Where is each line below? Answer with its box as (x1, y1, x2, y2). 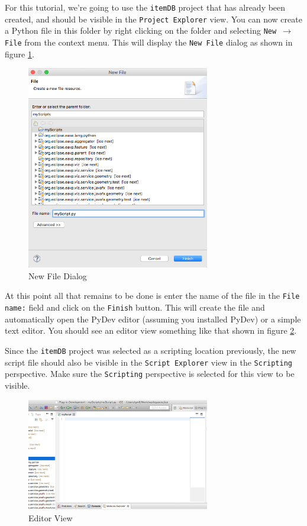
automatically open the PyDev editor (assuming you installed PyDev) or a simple (5, 312, 301, 325)
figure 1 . (5, 47, 34, 60)
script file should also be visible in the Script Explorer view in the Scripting (5, 356, 293, 368)
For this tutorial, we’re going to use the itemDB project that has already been (5, 1, 286, 13)
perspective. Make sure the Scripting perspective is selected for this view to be (5, 367, 295, 380)
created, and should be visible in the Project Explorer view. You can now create (5, 12, 302, 25)
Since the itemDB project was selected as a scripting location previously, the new (5, 344, 296, 356)
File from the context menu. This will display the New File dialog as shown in (5, 36, 293, 48)
